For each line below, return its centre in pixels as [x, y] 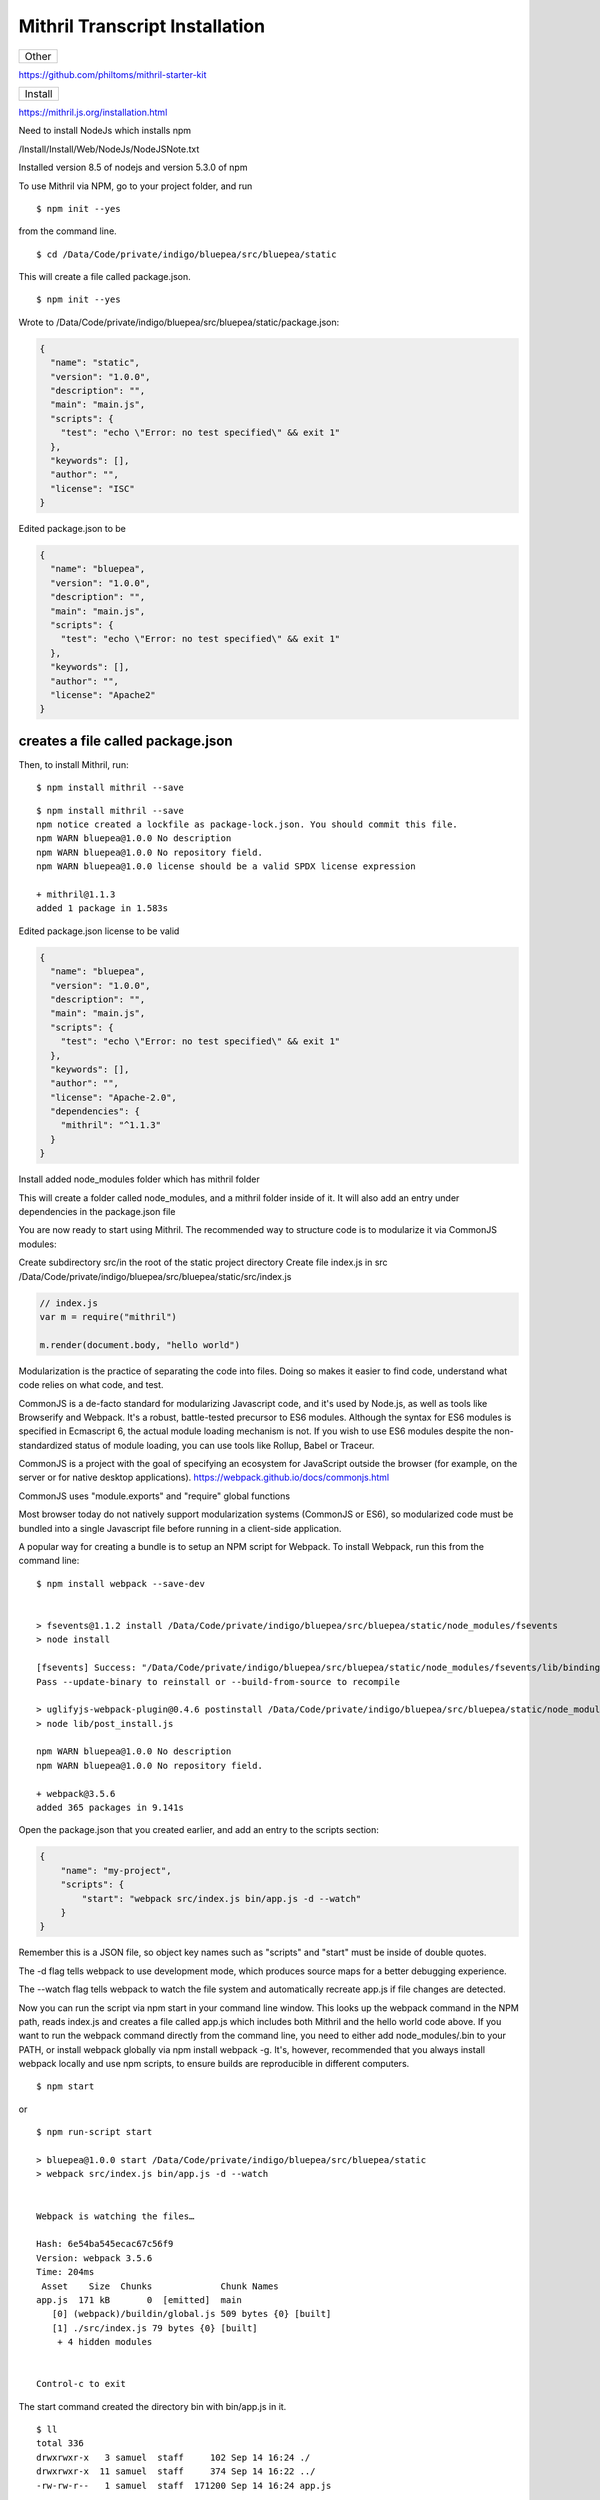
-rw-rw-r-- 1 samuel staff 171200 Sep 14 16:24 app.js [184, 2485]
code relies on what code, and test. [91, 1385]
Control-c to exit [81, 2384]
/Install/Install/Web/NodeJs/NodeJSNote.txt [109, 149]
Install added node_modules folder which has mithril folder [139, 1179]
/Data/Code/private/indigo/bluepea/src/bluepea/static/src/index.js [155, 1276]
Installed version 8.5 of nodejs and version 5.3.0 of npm [133, 167]
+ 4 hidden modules [104, 2342]
